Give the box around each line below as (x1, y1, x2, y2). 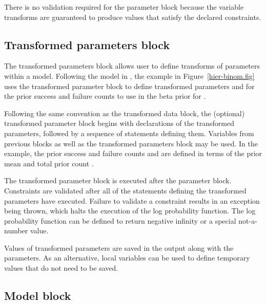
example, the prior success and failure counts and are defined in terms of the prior (4, 148, 262, 159)
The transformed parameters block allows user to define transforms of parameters (4, 60, 260, 71)
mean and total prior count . (4, 158, 94, 168)
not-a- (238, 215, 257, 226)
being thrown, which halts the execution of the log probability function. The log (4, 205, 256, 216)
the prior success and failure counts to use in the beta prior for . (4, 91, 206, 101)
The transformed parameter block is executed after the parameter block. (4, 175, 232, 186)
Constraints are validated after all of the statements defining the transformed (4, 185, 247, 196)
